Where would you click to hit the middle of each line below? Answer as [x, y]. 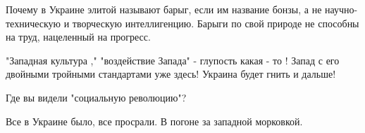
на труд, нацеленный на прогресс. [78, 37]
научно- [341, 9]
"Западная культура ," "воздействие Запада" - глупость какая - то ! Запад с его [173, 60]
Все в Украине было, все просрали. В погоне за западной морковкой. [154, 121]
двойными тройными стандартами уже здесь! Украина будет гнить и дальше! [171, 74]
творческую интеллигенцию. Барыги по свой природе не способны [216, 23]
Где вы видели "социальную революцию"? [96, 97]
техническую [33, 23]
